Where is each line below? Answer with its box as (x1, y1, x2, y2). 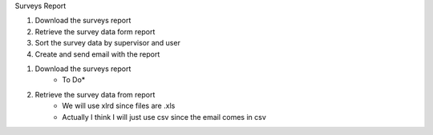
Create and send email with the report (34, 49, 160, 59)
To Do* (62, 75, 86, 85)
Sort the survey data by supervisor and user (34, 38, 180, 48)
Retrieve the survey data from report (34, 89, 156, 99)
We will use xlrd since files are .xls (62, 101, 176, 111)
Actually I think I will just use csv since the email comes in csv (62, 112, 266, 121)
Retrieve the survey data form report (34, 26, 156, 36)
